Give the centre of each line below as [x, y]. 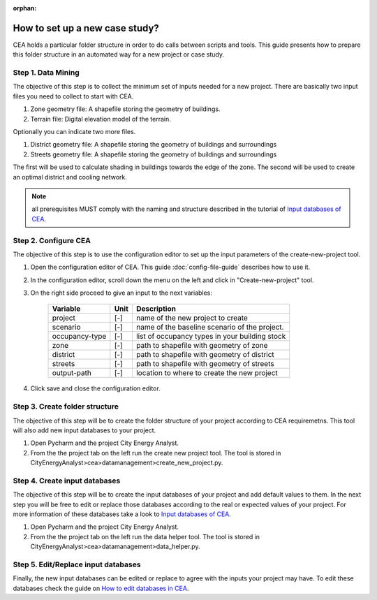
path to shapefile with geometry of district [206, 355]
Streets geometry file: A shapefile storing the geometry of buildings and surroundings [154, 154]
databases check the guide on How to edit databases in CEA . [101, 588]
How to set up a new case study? [86, 28]
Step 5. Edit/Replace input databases [77, 564]
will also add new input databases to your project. [84, 430]
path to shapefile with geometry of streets [206, 364]
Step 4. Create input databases [67, 481]
